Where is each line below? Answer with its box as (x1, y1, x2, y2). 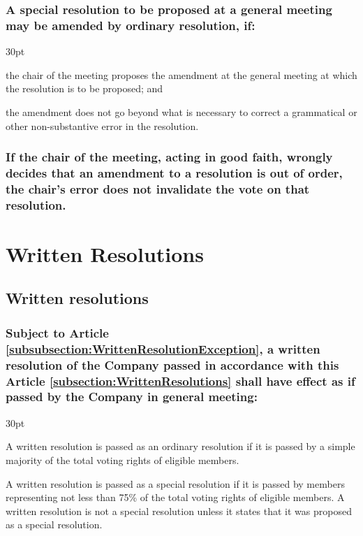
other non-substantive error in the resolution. (6, 118, 199, 133)
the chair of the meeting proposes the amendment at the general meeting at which (6, 67, 357, 82)
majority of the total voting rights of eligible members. (6, 452, 239, 467)
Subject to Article (6, 324, 109, 341)
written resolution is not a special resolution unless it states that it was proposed (6, 503, 352, 518)
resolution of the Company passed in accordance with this (6, 356, 339, 373)
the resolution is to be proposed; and (6, 81, 163, 96)
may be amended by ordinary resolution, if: (6, 16, 255, 34)
